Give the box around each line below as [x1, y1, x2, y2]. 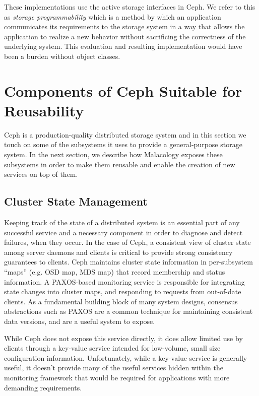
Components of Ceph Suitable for [4, 80, 242, 101]
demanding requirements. [4, 382, 82, 392]
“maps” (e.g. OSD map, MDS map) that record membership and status [4, 267, 225, 277]
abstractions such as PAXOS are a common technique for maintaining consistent [4, 306, 253, 316]
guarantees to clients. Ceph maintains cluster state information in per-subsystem [4, 256, 253, 267]
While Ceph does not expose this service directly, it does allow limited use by [4, 333, 243, 343]
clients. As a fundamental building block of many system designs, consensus [4, 296, 238, 306]
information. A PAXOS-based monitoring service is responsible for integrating [4, 276, 245, 287]
